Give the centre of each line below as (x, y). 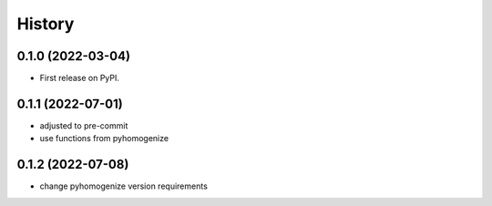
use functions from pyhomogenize (104, 139)
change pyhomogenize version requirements (124, 186)
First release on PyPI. (80, 78)
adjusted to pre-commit (84, 125)
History (46, 24)
